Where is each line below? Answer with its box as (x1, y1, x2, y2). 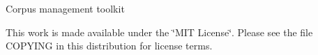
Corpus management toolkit (6, 1, 125, 15)
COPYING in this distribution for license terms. (6, 38, 213, 53)
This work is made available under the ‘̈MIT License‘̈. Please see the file (6, 24, 313, 39)
